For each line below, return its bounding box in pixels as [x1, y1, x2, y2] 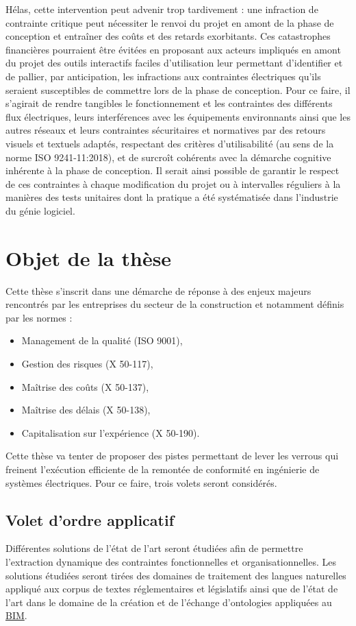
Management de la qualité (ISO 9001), [21, 333, 183, 348]
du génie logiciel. [5, 203, 75, 217]
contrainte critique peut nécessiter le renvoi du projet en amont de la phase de [5, 15, 334, 29]
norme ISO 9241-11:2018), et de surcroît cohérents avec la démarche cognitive [5, 149, 331, 164]
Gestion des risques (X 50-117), [21, 357, 153, 370]
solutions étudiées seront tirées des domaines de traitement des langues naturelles [5, 568, 346, 582]
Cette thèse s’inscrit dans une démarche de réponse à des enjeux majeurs [5, 283, 311, 298]
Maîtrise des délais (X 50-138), [21, 402, 151, 417]
